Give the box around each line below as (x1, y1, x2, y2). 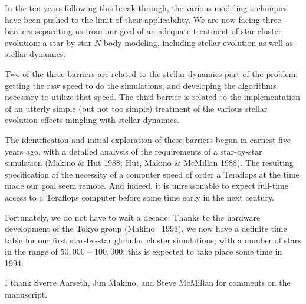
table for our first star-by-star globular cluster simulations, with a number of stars (5, 233, 301, 246)
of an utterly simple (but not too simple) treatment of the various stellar (5, 102, 268, 114)
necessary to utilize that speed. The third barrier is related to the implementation (5, 91, 301, 103)
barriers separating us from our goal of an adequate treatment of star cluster (5, 25, 282, 37)
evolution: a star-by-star (5, 36, 92, 48)
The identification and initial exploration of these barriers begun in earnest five (5, 133, 291, 145)
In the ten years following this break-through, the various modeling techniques (5, 2, 288, 14)
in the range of (5, 245, 58, 258)
